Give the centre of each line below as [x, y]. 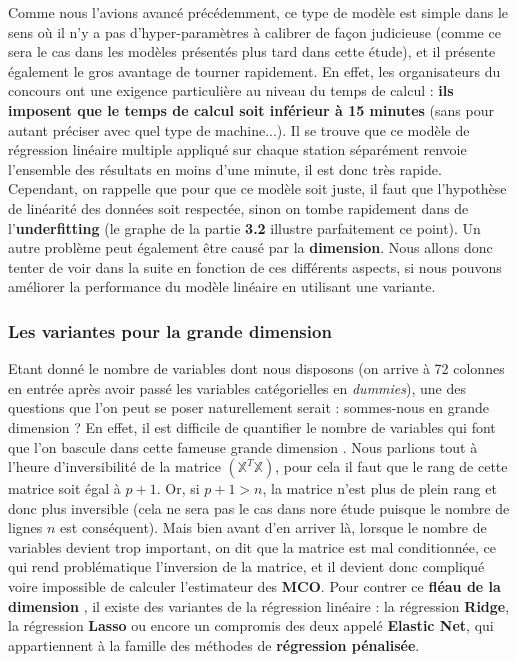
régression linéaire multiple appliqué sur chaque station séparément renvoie [237, 149]
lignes [25, 527]
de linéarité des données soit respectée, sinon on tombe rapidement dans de [238, 207]
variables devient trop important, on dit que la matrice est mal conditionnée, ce [252, 546]
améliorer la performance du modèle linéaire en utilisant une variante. [222, 286]
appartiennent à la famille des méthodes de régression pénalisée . [214, 644]
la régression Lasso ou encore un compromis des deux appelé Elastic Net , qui [251, 625]
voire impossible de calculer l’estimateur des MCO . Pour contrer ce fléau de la [254, 586]
